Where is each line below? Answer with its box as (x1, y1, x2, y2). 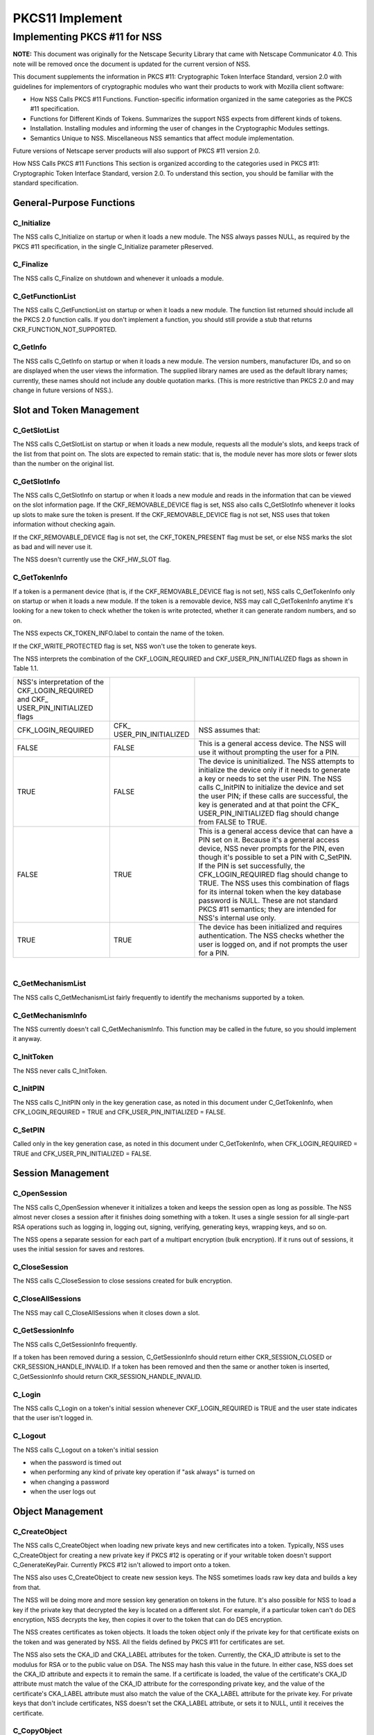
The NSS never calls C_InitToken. (12, 1066, 107, 1075)
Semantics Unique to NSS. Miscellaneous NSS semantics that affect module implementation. (30, 134, 294, 142)
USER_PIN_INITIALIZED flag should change (198, 809, 339, 818)
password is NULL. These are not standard (198, 895, 339, 905)
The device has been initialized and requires (198, 922, 343, 931)
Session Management (12, 1167, 109, 1179)
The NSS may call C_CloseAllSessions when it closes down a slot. (12, 1308, 200, 1317)
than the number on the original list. (12, 459, 114, 468)
